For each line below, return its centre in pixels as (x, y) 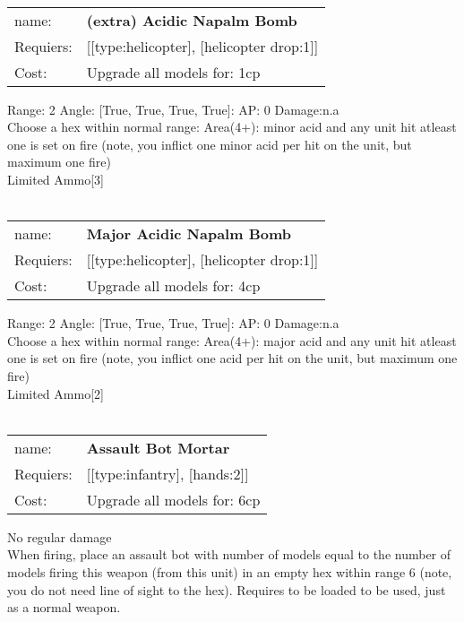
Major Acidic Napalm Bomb (189, 234)
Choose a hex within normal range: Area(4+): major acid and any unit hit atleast (232, 340)
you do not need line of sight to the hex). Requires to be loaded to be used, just (227, 589)
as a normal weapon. (64, 607)
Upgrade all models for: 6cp (173, 499)
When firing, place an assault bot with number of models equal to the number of (229, 554)
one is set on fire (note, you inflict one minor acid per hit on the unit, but (210, 144)
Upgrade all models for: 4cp (173, 286)
